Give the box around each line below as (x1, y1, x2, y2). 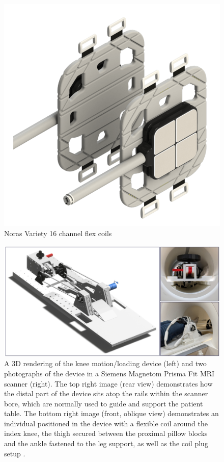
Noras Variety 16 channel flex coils (4, 227, 112, 238)
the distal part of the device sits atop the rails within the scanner (4, 388, 208, 399)
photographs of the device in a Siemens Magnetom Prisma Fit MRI (4, 368, 215, 378)
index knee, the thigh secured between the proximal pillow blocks (4, 428, 208, 439)
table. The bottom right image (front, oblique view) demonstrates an (4, 408, 219, 419)
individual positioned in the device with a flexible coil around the (4, 418, 208, 428)
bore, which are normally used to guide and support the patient (4, 398, 203, 408)
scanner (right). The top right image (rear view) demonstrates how (4, 378, 213, 389)
